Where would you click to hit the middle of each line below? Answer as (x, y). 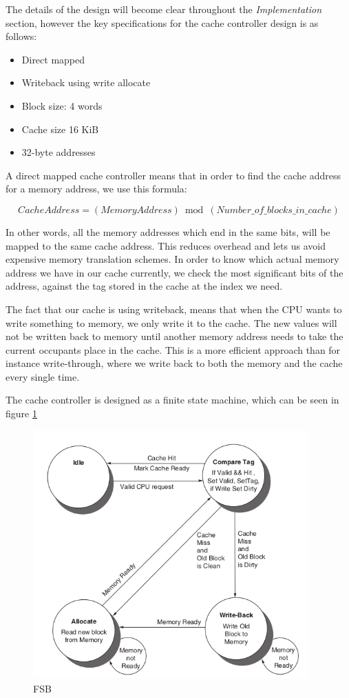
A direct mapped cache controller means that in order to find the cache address (173, 175)
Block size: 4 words (62, 105)
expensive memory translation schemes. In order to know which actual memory (172, 259)
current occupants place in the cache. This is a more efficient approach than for (173, 349)
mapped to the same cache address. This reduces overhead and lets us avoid (166, 245)
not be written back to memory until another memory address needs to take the (174, 336)
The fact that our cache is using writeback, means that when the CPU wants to (174, 309)
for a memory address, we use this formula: (96, 189)
